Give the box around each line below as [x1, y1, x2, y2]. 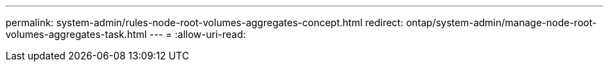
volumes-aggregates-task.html [6, 28, 147, 40]
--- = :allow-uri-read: [149, 28, 246, 40]
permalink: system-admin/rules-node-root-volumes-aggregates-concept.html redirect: [6, 17, 404, 28]
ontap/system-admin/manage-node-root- [406, 17, 597, 28]
